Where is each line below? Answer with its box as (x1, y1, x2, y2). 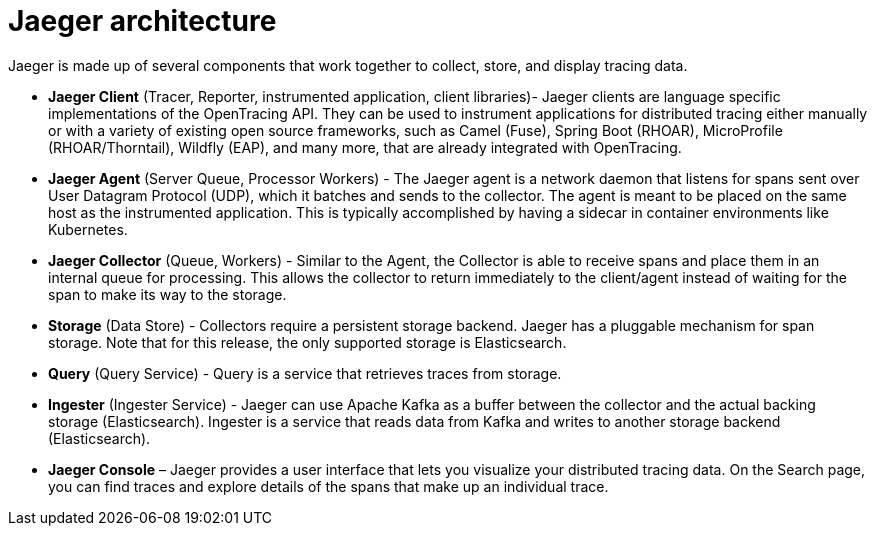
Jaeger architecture (8, 4, 277, 38)
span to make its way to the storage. (48, 285, 287, 303)
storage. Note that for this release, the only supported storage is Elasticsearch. (48, 333, 567, 351)
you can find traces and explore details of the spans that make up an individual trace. (48, 477, 609, 495)
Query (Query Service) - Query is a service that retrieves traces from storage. (48, 364, 562, 382)
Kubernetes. (48, 220, 128, 238)
